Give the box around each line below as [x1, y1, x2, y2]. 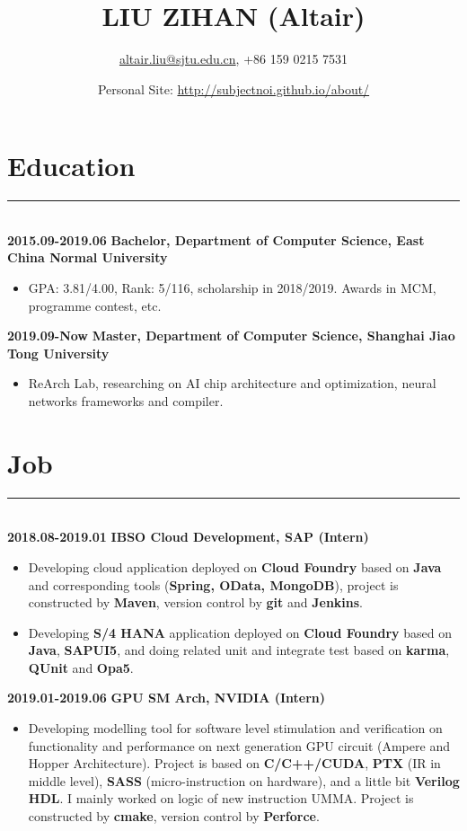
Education [7, 147, 136, 184]
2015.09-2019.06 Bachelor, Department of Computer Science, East [7, 230, 425, 249]
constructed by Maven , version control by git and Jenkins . [28, 593, 364, 612]
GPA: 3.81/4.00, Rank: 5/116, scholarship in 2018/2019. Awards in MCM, [28, 278, 436, 297]
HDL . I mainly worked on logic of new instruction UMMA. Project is [28, 789, 414, 808]
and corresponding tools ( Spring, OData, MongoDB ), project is [28, 575, 399, 594]
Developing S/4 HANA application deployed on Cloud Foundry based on [28, 623, 452, 641]
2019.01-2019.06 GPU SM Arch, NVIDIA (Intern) [7, 688, 326, 707]
